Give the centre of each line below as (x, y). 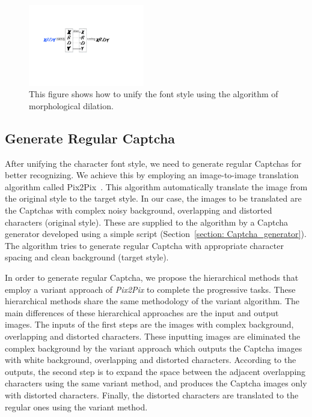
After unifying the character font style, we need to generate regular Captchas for (153, 163)
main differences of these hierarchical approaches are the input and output (142, 312)
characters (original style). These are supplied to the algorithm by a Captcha (147, 222)
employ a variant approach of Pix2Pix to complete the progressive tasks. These (150, 289)
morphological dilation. (71, 105)
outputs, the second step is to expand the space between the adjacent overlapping (155, 371)
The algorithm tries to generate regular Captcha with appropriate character (144, 245)
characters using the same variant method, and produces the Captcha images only (156, 383)
